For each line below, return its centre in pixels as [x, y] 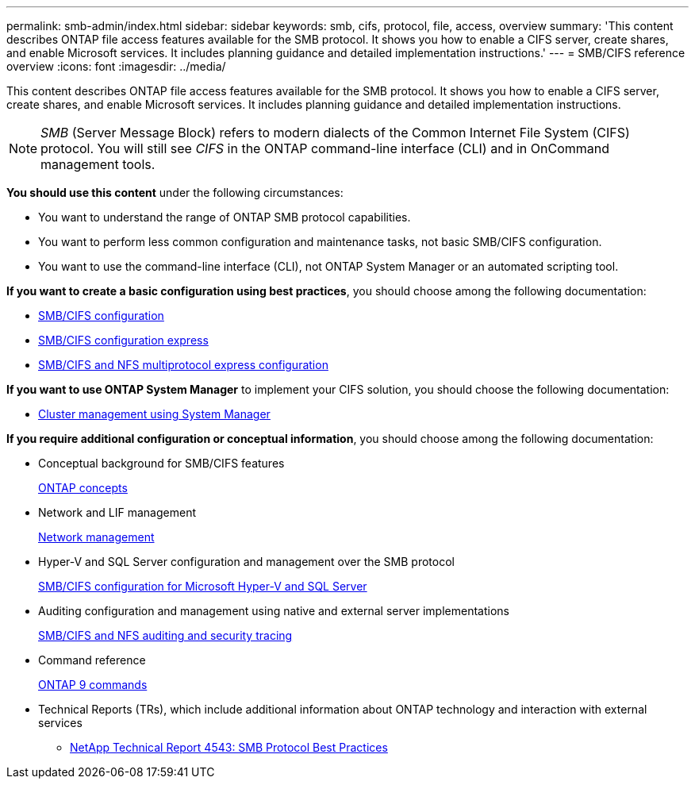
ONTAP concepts [83, 488]
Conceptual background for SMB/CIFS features [161, 463]
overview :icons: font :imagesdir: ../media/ [116, 66]
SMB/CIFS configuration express [123, 340]
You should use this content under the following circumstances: [175, 192]
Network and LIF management [117, 512]
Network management [96, 537]
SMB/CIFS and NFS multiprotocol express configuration [183, 365]
